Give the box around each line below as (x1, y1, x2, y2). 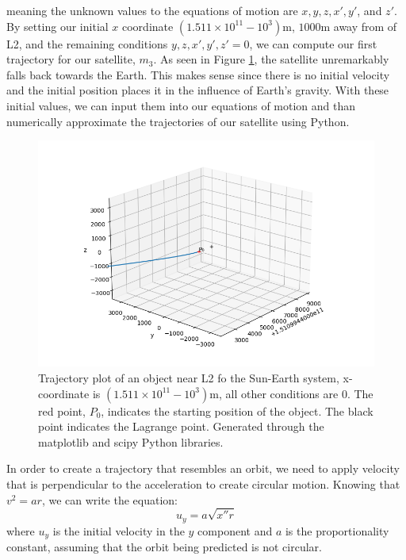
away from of (333, 17, 397, 34)
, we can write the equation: (41, 491, 178, 508)
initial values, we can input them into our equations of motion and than (6, 97, 356, 113)
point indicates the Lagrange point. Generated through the (38, 418, 324, 435)
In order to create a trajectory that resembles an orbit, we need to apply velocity (6, 460, 400, 477)
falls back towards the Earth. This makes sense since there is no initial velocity (6, 66, 390, 82)
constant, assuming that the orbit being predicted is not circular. (6, 539, 322, 555)
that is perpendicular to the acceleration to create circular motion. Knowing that (6, 476, 400, 493)
